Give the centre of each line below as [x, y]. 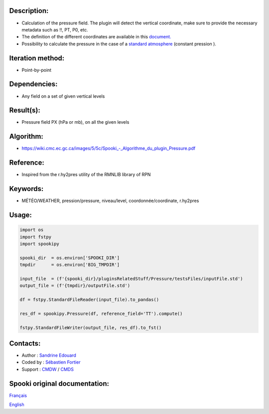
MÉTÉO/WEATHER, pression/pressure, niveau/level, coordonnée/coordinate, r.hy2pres [110, 201]
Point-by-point [37, 70]
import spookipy [40, 244]
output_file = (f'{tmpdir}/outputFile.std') [75, 286]
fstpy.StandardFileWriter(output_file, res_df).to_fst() [91, 327]
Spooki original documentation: [59, 383]
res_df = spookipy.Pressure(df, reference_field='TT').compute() [101, 313]
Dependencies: [33, 84]
